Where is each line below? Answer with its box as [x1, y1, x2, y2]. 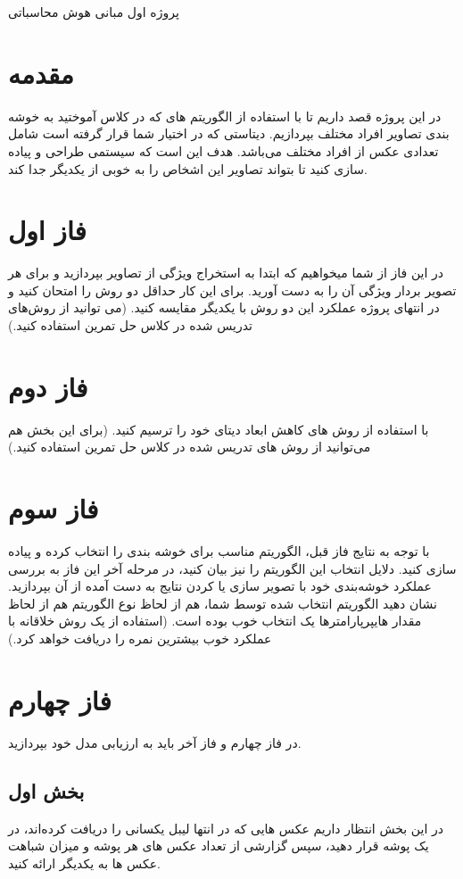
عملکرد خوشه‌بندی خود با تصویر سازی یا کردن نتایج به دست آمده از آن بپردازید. [8, 576, 432, 595]
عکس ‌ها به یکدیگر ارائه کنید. [8, 853, 161, 872]
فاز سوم [8, 490, 99, 527]
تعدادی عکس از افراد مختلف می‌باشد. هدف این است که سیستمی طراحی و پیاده [8, 141, 439, 160]
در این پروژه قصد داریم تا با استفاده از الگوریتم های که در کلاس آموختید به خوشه [8, 106, 442, 125]
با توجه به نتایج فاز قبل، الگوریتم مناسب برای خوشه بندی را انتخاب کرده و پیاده [8, 542, 430, 560]
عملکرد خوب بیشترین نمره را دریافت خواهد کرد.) [8, 629, 272, 647]
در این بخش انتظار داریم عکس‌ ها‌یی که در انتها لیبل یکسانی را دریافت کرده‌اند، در [8, 818, 443, 837]
